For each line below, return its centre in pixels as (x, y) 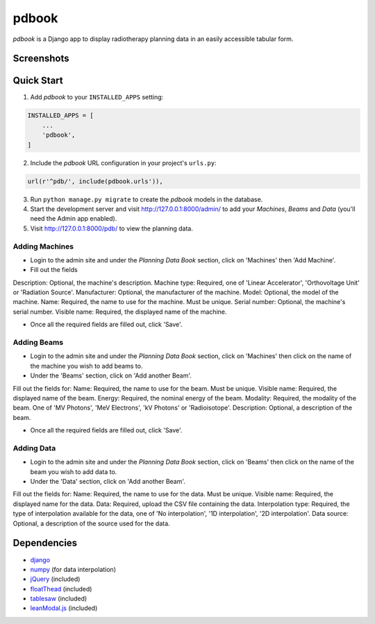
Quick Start (38, 81)
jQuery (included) (55, 579)
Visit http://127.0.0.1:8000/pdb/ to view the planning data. (112, 228)
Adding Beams (38, 342)
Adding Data (34, 448)
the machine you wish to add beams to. (86, 366)
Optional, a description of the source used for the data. (91, 523)
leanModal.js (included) (64, 608)
